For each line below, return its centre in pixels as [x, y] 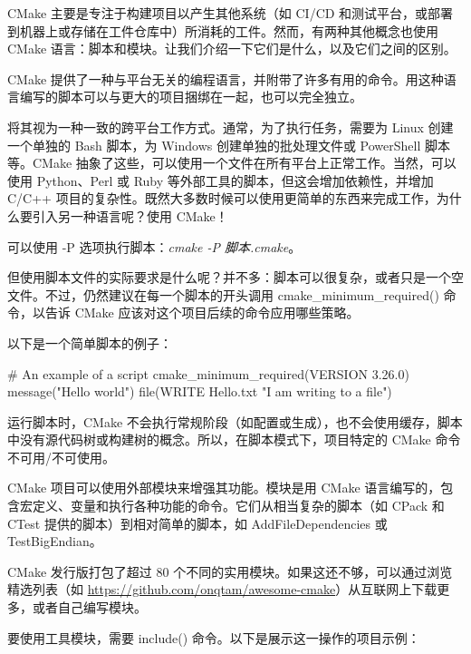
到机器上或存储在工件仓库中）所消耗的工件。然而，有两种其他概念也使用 [223, 30]
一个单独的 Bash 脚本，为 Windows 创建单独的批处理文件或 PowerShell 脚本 [229, 145]
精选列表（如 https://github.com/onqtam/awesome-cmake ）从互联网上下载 [222, 589]
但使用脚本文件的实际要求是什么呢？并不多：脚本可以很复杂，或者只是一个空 [235, 277]
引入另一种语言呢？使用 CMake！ [130, 215]
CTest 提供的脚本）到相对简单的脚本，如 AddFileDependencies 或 [197, 523]
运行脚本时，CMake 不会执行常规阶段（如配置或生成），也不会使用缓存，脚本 [235, 421]
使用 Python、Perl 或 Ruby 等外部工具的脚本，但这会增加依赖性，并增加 [221, 180]
